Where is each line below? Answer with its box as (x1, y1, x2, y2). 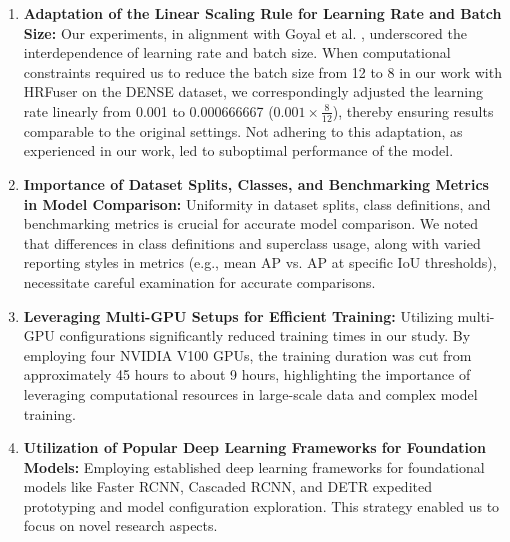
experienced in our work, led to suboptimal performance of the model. (23, 140, 454, 161)
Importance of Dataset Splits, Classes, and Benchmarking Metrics (23, 173, 489, 194)
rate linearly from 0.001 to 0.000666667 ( (23, 100, 274, 121)
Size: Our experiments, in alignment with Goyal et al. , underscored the (23, 22, 467, 43)
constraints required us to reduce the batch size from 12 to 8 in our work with (23, 61, 502, 82)
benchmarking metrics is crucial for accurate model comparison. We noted (23, 213, 479, 234)
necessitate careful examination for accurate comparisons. (23, 271, 376, 292)
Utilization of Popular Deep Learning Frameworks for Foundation (23, 437, 487, 458)
